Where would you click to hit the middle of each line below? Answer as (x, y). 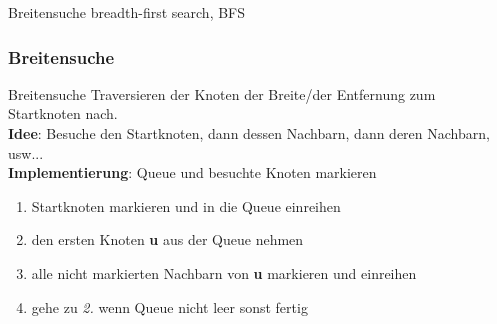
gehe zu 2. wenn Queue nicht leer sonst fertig (169, 306)
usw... (26, 152)
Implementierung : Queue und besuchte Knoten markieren (192, 172)
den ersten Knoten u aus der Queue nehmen (167, 239)
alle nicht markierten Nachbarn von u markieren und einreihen (224, 272)
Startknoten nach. (63, 113)
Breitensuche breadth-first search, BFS (127, 12)
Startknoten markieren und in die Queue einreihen (186, 205)
